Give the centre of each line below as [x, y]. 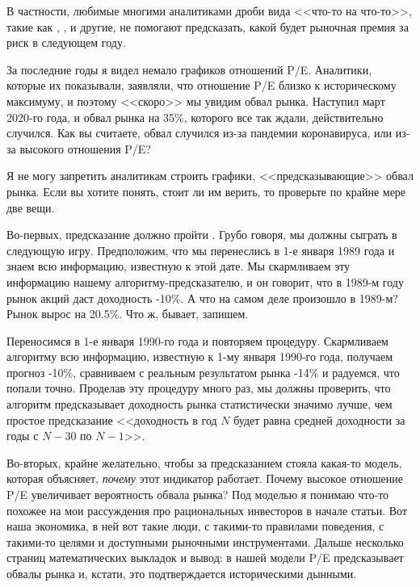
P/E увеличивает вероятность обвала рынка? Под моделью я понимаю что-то [198, 495]
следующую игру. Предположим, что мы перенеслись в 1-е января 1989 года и [201, 250]
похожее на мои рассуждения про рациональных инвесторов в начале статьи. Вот [207, 510]
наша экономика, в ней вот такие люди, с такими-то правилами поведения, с [195, 526]
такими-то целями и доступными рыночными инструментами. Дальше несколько [205, 541]
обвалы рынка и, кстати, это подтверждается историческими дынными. [182, 573]
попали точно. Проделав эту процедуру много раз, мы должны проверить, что [199, 388]
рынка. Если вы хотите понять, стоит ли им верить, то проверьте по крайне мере [206, 191]
